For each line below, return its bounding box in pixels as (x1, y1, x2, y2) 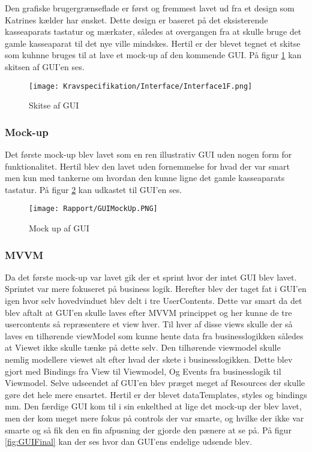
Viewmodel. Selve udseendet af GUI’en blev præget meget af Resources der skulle (5, 376, 305, 389)
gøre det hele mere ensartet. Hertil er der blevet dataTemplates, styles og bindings (5, 388, 307, 400)
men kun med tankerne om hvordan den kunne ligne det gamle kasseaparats (5, 171, 285, 184)
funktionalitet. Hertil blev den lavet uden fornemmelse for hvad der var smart (5, 159, 290, 172)
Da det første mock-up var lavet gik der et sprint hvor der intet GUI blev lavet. (5, 270, 297, 283)
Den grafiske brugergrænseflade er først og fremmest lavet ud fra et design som (5, 2, 295, 14)
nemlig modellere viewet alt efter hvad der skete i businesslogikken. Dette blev (5, 353, 293, 366)
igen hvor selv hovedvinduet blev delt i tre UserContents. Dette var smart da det (5, 294, 302, 307)
